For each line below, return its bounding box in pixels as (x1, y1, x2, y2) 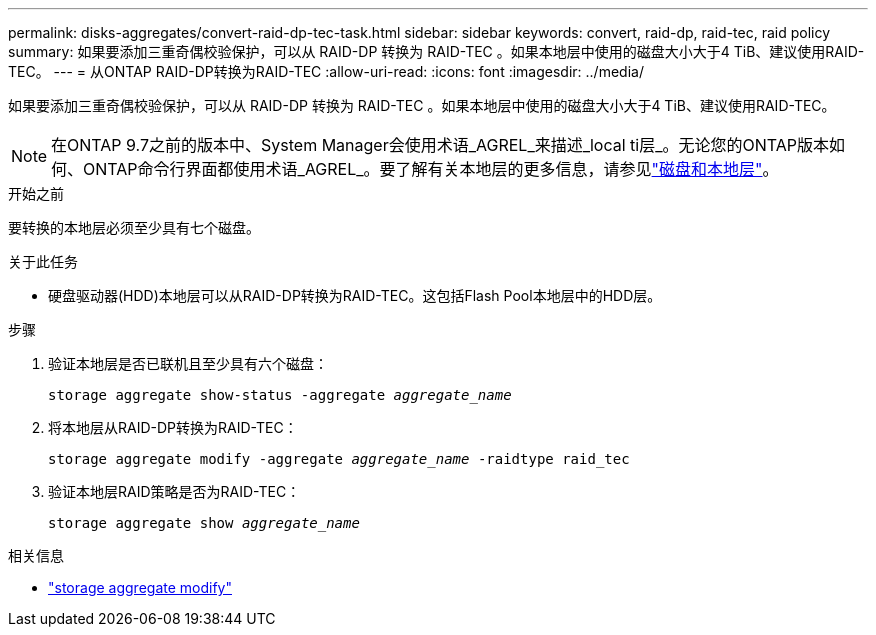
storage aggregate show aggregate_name (48, 515, 360, 531)
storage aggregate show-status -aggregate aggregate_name (48, 387, 512, 403)
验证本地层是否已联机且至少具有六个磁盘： (48, 355, 328, 372)
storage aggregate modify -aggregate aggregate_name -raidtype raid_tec (48, 451, 630, 467)
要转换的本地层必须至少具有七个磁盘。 (8, 219, 260, 236)
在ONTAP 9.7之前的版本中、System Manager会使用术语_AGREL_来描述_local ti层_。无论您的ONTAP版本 (51, 135, 830, 155)
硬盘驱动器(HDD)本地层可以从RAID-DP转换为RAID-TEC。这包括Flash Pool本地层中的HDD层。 (48, 287, 662, 304)
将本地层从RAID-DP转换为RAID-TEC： (48, 419, 298, 436)
